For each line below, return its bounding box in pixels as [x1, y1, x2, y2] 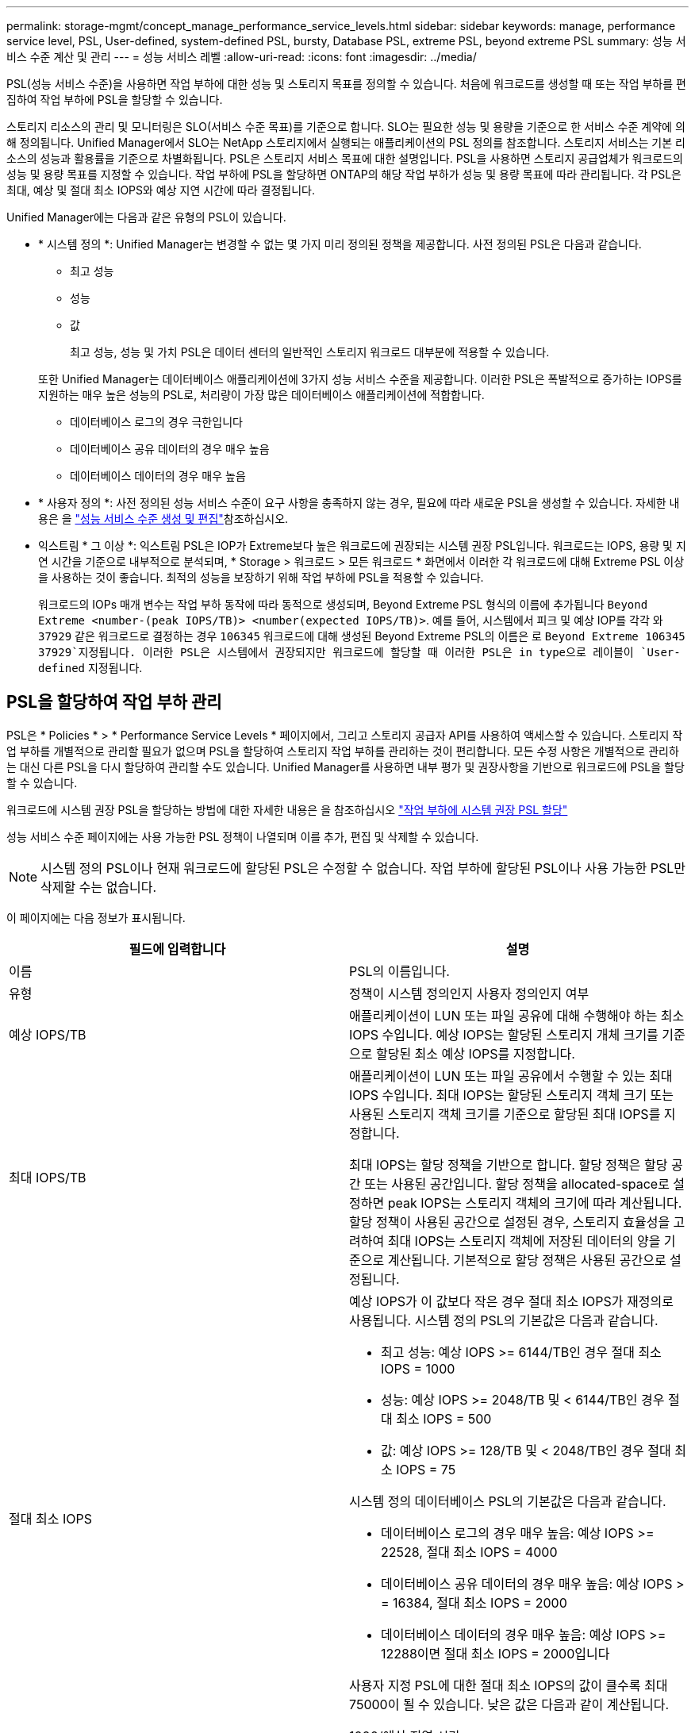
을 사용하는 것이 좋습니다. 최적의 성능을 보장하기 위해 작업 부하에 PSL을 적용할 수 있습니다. [38, 571, 484, 584]
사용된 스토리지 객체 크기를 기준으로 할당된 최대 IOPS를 [349, 1105, 661, 1122]
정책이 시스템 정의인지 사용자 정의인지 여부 [349, 985, 589, 1001]
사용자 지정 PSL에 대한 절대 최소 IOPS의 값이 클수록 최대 [349, 1677, 668, 1693]
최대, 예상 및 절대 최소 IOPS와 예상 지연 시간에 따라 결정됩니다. [6, 183, 315, 197]
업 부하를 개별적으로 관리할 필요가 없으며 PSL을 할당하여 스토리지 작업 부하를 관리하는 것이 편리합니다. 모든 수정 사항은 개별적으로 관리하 [6, 744, 679, 758]
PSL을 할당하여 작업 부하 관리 [6, 692, 222, 713]
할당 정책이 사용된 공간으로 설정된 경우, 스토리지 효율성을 [349, 1213, 670, 1230]
